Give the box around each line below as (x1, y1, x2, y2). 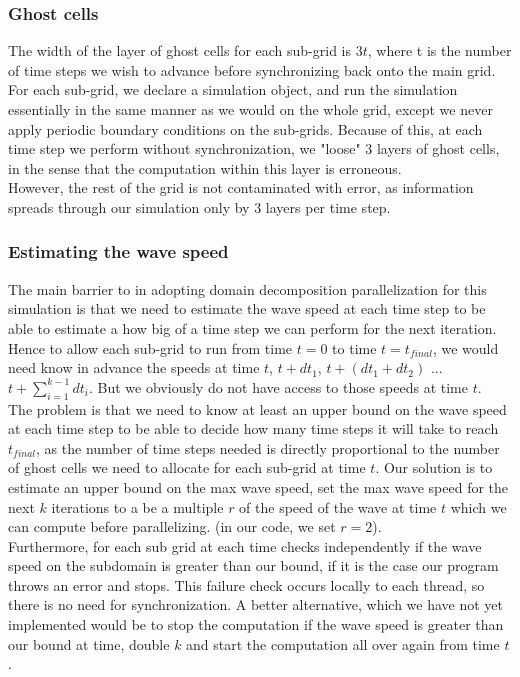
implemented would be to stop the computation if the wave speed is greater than (8, 614, 504, 635)
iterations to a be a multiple (51, 496, 224, 517)
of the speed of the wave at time (239, 496, 437, 517)
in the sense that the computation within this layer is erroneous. (8, 157, 402, 178)
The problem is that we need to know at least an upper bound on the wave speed (8, 398, 507, 419)
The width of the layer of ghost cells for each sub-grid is (8, 40, 352, 61)
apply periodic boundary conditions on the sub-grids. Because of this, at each (8, 118, 483, 139)
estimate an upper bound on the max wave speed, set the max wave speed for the (8, 476, 509, 497)
